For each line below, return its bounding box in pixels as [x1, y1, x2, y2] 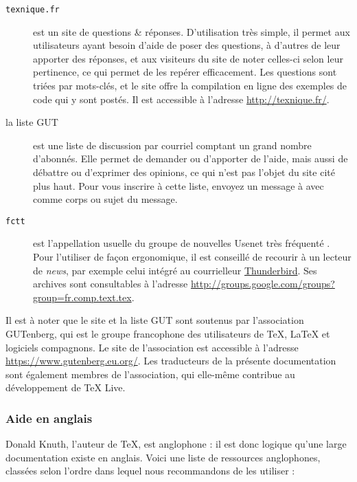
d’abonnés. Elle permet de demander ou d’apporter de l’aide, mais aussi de [33, 151, 348, 166]
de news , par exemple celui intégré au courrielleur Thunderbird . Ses [33, 263, 317, 277]
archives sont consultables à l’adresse [33, 276, 188, 291]
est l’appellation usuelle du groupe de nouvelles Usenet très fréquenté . [33, 236, 330, 250]
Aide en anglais [5, 409, 93, 426]
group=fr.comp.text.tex [33, 289, 132, 304]
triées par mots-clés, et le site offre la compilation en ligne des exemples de [33, 78, 347, 93]
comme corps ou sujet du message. [33, 192, 178, 206]
